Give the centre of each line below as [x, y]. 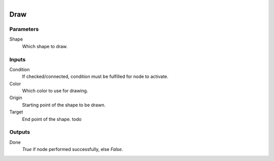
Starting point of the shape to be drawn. [64, 105]
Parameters [24, 29]
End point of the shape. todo [52, 119]
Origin [16, 98]
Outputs [20, 132]
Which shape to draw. [45, 46]
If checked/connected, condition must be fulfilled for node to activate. [95, 76]
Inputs [18, 59]
